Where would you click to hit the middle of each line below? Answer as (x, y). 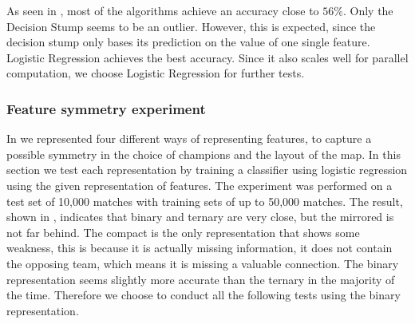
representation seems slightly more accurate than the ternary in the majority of (201, 279)
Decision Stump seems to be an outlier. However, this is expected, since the (191, 26)
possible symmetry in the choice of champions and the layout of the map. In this (204, 154)
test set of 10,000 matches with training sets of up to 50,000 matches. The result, (205, 201)
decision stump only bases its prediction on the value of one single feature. (188, 42)
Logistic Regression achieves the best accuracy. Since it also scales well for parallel (207, 57)
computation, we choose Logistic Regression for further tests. (156, 73)
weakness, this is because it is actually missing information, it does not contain (200, 248)
